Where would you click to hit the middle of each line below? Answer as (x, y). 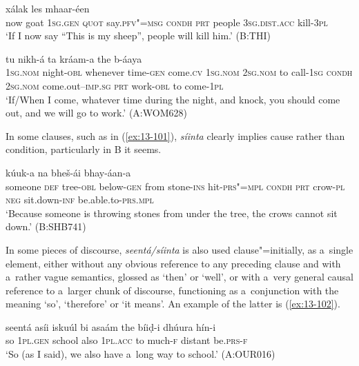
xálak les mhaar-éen (48, 8)
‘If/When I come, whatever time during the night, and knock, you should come (173, 99)
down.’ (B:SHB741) (46, 226)
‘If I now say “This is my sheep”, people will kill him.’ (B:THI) (138, 35)
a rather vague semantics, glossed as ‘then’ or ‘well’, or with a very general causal (179, 277)
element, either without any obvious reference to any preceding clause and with (173, 263)
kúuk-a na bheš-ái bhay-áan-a (68, 172)
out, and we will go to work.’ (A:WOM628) (96, 113)
